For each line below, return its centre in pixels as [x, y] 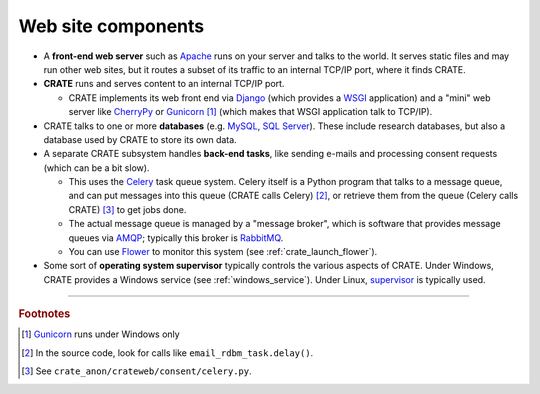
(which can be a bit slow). [96, 167]
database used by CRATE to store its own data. [140, 139]
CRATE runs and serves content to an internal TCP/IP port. [164, 84]
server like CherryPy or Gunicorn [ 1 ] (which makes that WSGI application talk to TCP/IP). [250, 112]
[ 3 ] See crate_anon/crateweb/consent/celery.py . [136, 371]
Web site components [111, 26]
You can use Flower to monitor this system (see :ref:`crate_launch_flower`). [223, 252]
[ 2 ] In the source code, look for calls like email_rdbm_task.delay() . [167, 352]
